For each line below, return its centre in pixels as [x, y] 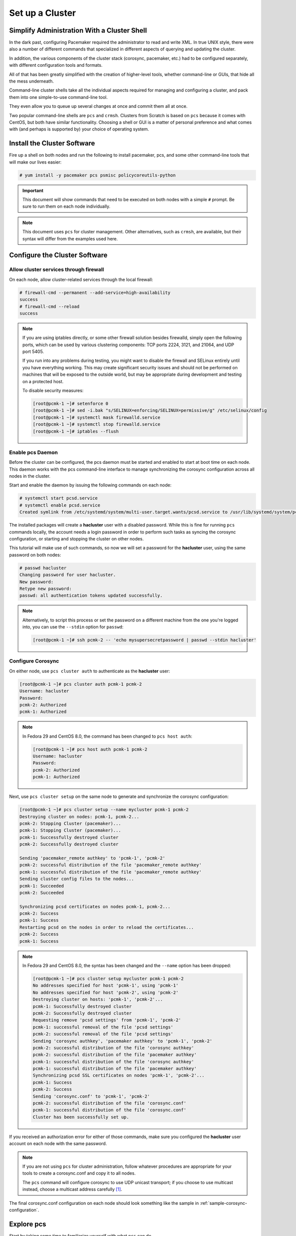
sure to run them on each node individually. [66, 206]
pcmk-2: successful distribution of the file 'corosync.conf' [110, 1103]
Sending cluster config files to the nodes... [77, 879]
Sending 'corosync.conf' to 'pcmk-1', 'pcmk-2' [91, 1096]
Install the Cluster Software [52, 143]
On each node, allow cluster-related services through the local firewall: [81, 279]
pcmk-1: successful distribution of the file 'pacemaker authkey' [115, 1069]
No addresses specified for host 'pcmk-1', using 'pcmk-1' [106, 986]
